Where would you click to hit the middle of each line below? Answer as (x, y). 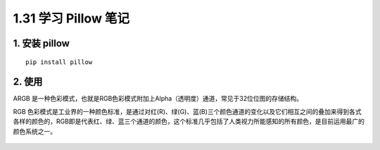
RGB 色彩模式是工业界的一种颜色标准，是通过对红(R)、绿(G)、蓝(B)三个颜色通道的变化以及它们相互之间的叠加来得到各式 (187, 111)
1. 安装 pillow (42, 43)
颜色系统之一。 (34, 131)
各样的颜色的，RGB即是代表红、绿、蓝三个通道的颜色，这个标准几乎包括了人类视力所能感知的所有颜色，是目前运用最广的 (189, 121)
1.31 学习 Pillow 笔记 (71, 18)
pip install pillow (59, 62)
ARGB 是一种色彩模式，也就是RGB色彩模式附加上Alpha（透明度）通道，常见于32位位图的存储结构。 (158, 99)
